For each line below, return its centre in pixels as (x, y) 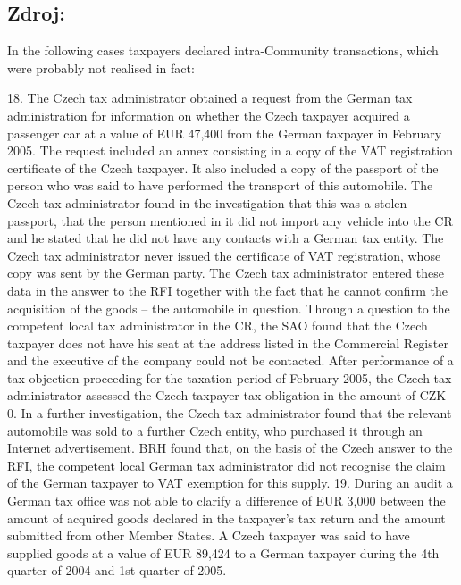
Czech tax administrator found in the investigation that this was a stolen (207, 202)
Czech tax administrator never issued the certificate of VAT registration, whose (224, 255)
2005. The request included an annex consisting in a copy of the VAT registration (230, 150)
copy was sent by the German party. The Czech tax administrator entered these (226, 273)
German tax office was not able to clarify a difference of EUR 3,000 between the (226, 501)
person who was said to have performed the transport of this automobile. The (220, 185)
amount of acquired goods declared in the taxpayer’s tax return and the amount (226, 518)
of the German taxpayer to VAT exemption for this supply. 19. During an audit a (230, 483)
